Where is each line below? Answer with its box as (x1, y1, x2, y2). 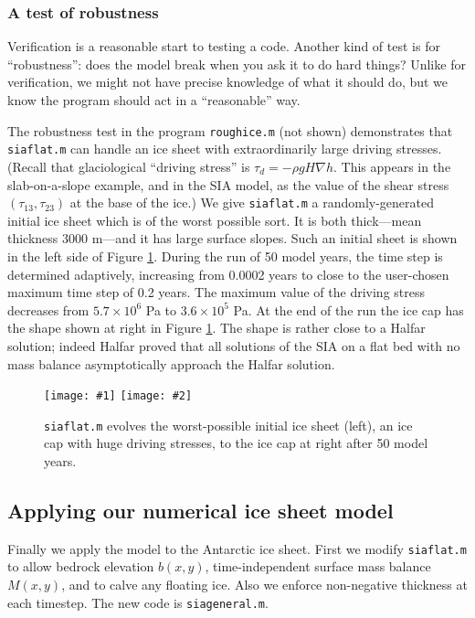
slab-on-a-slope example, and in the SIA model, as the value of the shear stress (7, 175, 449, 194)
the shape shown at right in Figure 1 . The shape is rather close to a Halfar (7, 318, 426, 337)
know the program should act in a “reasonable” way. (7, 91, 301, 109)
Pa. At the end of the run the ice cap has (233, 300, 464, 319)
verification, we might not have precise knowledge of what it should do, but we (7, 72, 449, 91)
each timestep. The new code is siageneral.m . (7, 592, 269, 612)
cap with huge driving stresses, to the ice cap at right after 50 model (44, 433, 428, 453)
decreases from (7, 300, 90, 319)
